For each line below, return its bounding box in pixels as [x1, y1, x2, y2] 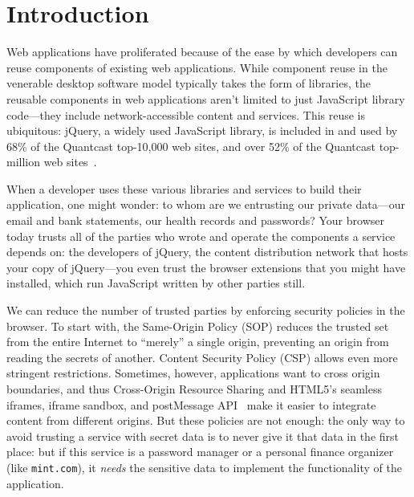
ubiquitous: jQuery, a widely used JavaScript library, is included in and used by [6, 122, 398, 139]
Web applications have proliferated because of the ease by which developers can [6, 43, 398, 60]
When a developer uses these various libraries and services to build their [6, 180, 362, 197]
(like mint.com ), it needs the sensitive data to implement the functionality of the [6, 458, 402, 475]
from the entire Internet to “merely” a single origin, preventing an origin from [6, 333, 389, 350]
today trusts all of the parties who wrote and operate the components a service [6, 227, 396, 244]
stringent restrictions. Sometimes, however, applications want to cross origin [6, 365, 380, 381]
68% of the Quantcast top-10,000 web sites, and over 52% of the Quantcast [6, 137, 375, 154]
